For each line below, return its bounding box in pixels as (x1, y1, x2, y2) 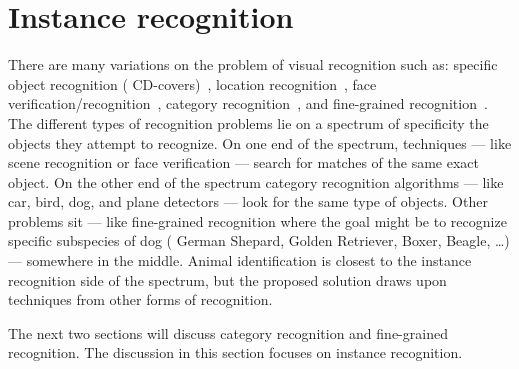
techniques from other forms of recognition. (8, 289, 273, 310)
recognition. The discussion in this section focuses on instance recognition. (8, 342, 463, 363)
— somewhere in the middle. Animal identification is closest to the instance (8, 250, 472, 271)
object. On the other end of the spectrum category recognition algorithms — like (8, 171, 504, 192)
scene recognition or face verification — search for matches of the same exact (8, 152, 479, 173)
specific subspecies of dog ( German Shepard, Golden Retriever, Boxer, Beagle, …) (8, 230, 510, 251)
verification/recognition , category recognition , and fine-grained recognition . (8, 93, 488, 114)
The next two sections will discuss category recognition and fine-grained (8, 322, 448, 343)
